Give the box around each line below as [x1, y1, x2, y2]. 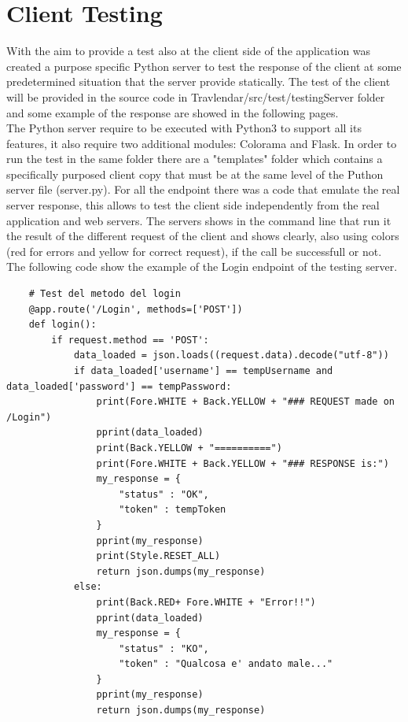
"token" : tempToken [119, 504, 226, 516]
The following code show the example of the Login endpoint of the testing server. [6, 258, 398, 275]
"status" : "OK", [119, 488, 209, 500]
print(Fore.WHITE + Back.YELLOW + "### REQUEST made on [96, 396, 395, 408]
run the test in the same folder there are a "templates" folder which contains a [6, 150, 383, 167]
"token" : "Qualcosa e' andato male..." [119, 658, 333, 670]
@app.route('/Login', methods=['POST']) [28, 303, 243, 315]
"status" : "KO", [119, 642, 209, 654]
